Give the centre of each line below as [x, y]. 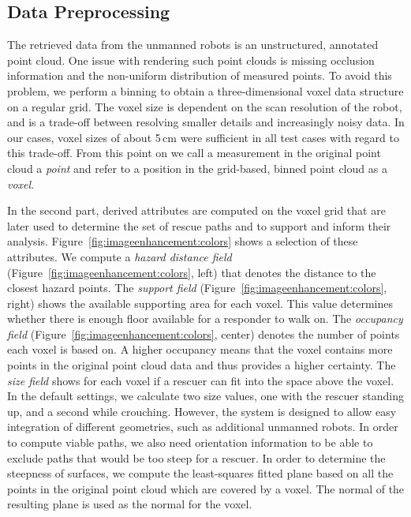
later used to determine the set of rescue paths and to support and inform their [199, 225]
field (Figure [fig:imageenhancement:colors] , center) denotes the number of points [204, 333]
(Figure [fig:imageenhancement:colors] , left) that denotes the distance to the [192, 272]
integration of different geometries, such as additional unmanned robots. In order [203, 427]
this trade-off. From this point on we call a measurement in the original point [194, 153]
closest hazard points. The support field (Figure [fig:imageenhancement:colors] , [197, 288]
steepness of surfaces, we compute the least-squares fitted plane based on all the [200, 473]
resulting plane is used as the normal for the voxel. [130, 504]
